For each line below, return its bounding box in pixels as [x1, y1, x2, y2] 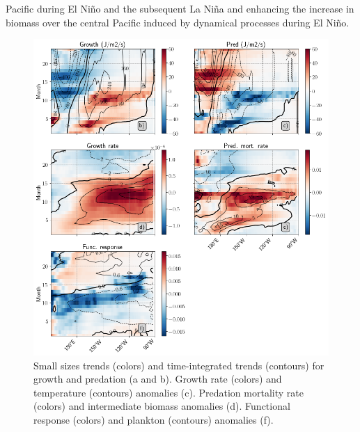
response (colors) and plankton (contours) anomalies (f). [33, 413, 274, 427]
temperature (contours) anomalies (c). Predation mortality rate [33, 385, 304, 399]
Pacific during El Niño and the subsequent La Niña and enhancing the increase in [6, 1, 354, 15]
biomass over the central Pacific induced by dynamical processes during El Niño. [6, 15, 350, 29]
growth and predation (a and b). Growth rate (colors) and [33, 371, 282, 386]
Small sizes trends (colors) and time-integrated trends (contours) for [33, 358, 324, 372]
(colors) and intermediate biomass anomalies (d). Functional [33, 399, 290, 413]
